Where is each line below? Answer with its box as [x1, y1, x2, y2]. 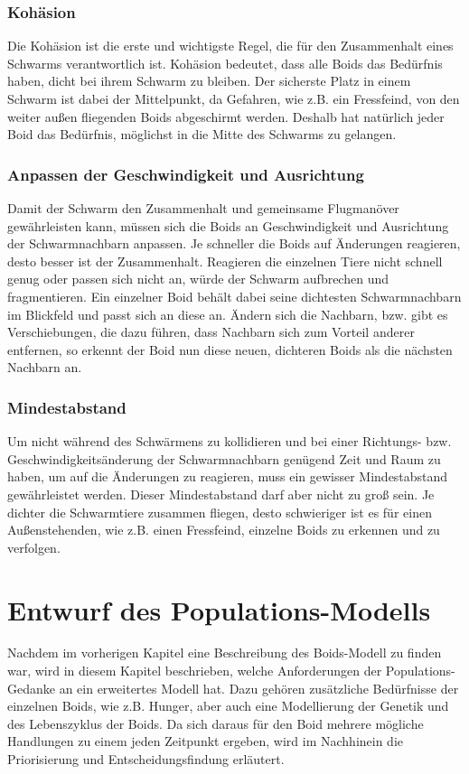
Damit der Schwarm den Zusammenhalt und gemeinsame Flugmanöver [7, 199, 399, 217]
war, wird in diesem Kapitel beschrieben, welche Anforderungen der [7, 661, 382, 680]
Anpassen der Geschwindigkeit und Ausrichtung [7, 163, 364, 185]
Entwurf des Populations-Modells [7, 591, 431, 628]
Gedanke [7, 678, 55, 697]
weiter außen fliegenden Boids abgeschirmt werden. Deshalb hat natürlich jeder [7, 107, 445, 126]
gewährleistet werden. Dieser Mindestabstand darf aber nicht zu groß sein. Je [7, 484, 435, 503]
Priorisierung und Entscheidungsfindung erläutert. [7, 750, 285, 768]
